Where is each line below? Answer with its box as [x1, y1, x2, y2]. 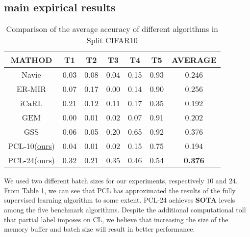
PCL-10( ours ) [8, 140, 55, 152]
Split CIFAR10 [86, 34, 138, 46]
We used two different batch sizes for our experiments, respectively [4, 176, 204, 186]
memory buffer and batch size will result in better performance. [4, 224, 195, 234]
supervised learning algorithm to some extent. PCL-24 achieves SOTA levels [4, 195, 235, 205]
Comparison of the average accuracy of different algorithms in [6, 23, 218, 35]
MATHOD [10, 54, 52, 66]
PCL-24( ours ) [8, 154, 55, 166]
